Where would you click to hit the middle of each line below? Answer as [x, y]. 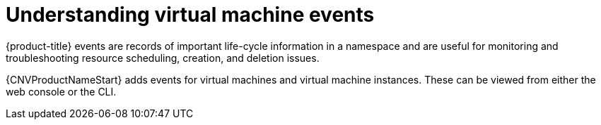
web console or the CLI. [61, 91]
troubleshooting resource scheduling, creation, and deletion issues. [163, 58]
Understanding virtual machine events [190, 15]
